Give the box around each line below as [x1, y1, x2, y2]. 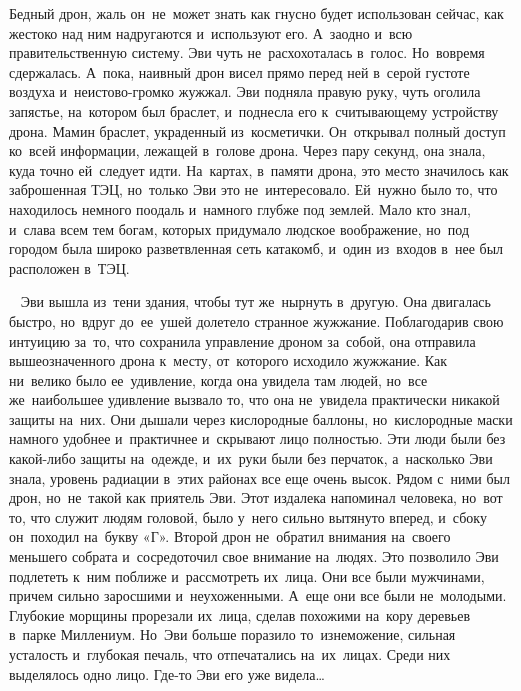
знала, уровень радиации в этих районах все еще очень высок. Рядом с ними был [9, 467, 511, 488]
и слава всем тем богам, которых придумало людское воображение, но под [9, 218, 470, 239]
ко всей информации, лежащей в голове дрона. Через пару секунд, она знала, [9, 140, 486, 161]
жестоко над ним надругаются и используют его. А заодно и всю [9, 22, 413, 43]
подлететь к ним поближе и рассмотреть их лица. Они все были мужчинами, [9, 565, 485, 586]
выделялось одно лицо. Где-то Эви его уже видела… [9, 663, 325, 684]
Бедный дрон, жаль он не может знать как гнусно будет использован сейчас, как [9, 3, 504, 23]
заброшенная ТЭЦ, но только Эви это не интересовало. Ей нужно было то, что [9, 179, 498, 200]
